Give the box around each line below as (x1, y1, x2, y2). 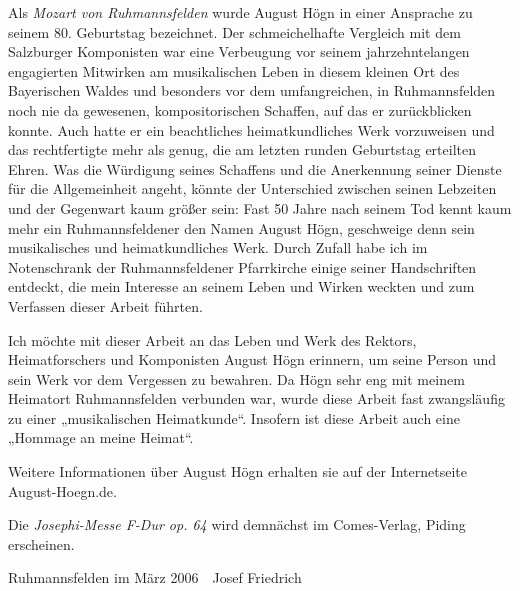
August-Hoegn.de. (8, 480, 117, 501)
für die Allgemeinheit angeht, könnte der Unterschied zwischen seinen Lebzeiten (8, 178, 497, 199)
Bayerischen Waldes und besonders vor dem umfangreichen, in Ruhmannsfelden (8, 80, 496, 101)
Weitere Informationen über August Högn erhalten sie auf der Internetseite (8, 461, 467, 482)
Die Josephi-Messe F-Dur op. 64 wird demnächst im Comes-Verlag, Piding (8, 514, 466, 535)
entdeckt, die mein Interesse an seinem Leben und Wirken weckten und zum (8, 276, 475, 297)
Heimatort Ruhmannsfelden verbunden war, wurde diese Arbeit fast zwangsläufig (8, 388, 505, 409)
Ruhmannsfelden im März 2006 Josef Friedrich (8, 567, 302, 588)
